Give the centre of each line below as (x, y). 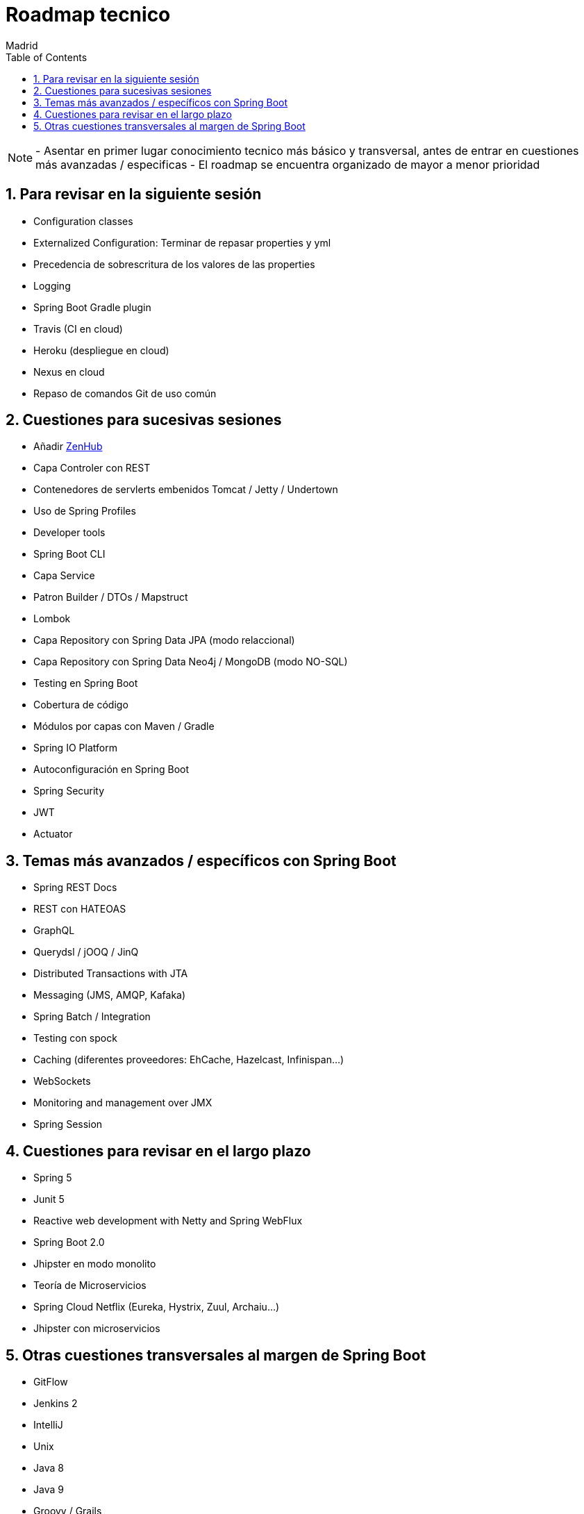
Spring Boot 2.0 (69, 1242)
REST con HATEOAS (80, 909)
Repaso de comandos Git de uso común (125, 393)
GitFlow (51, 1381)
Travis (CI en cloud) (78, 328)
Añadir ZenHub (68, 447)
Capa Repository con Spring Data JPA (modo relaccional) (164, 640)
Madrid (22, 45)
